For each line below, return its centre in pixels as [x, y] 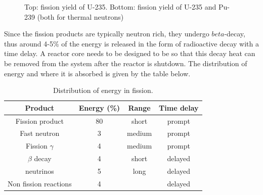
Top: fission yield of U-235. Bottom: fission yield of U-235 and [120, 7]
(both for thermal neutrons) [80, 16]
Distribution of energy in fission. [103, 90]
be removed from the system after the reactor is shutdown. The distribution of [126, 63]
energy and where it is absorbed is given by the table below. [97, 73]
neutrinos [39, 170]
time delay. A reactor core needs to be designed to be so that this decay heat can [130, 53]
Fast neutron [40, 133]
